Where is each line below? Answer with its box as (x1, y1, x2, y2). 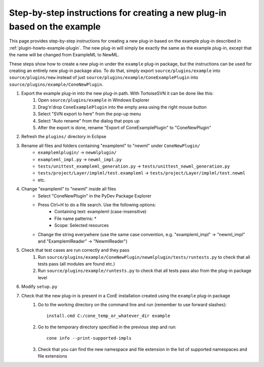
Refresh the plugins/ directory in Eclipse (21, 134, 107, 140)
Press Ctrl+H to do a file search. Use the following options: (38, 201, 156, 208)
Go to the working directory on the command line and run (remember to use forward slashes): (38, 302, 227, 308)
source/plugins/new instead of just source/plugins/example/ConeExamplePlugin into (9, 74, 198, 80)
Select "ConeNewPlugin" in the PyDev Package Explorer (38, 193, 152, 198)
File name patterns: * (54, 216, 97, 221)
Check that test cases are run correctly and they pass (21, 247, 130, 253)
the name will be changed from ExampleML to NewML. (9, 52, 120, 58)
